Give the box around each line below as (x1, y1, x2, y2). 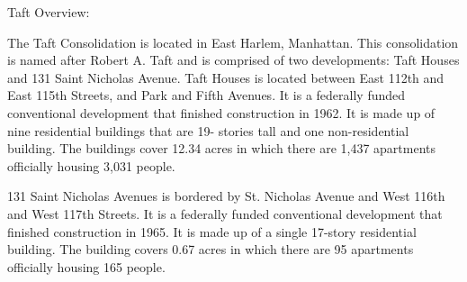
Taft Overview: (7, 3, 90, 21)
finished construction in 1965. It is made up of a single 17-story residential (7, 222, 417, 241)
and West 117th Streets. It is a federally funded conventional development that (7, 204, 443, 223)
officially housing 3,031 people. (7, 156, 175, 175)
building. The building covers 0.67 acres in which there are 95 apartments (7, 240, 414, 259)
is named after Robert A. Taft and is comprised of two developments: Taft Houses (7, 50, 460, 69)
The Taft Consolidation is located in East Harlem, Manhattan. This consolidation (7, 32, 459, 51)
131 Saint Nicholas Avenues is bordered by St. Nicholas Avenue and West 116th (7, 186, 445, 205)
